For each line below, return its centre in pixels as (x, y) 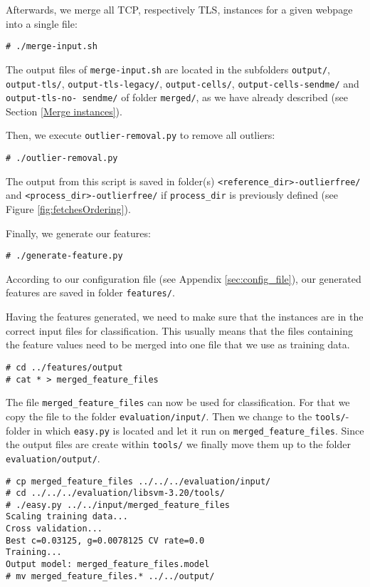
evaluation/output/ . (53, 458)
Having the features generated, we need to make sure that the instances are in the (185, 317)
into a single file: (42, 23)
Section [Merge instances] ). (64, 111)
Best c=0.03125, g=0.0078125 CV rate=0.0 (105, 540)
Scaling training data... (67, 517)
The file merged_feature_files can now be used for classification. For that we (178, 402)
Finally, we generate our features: (78, 233)
